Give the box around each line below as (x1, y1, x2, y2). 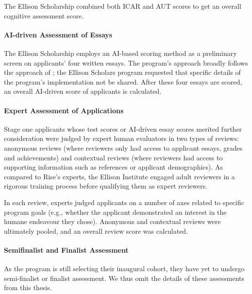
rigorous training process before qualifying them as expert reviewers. (4, 181, 208, 191)
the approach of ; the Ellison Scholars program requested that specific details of (4, 67, 241, 77)
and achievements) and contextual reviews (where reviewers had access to (4, 152, 223, 162)
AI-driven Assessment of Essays (4, 29, 113, 39)
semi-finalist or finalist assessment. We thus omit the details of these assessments (4, 273, 244, 283)
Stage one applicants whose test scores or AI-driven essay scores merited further (4, 123, 242, 134)
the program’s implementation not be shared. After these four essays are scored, (4, 76, 242, 86)
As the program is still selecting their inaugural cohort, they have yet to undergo (4, 263, 245, 274)
